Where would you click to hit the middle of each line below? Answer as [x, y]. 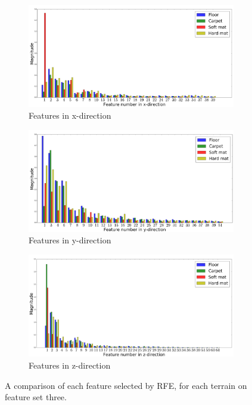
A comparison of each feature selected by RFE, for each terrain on [126, 385]
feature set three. [36, 397]
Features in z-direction [70, 365]
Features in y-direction [70, 240]
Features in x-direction [70, 115]
